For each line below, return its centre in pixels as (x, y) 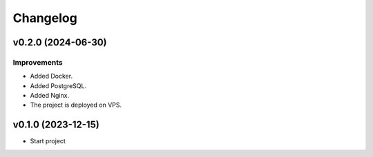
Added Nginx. (49, 96)
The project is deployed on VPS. (76, 105)
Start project (48, 141)
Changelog (45, 18)
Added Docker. (51, 76)
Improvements (38, 62)
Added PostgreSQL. (58, 85)
